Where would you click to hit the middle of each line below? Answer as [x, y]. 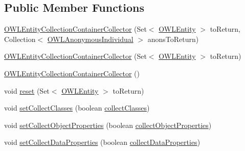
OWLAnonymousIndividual [90, 39]
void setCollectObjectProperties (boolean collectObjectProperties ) [108, 125]
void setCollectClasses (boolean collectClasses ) [77, 108]
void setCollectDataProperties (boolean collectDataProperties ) [102, 142]
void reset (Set [27, 90]
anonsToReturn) [173, 39]
